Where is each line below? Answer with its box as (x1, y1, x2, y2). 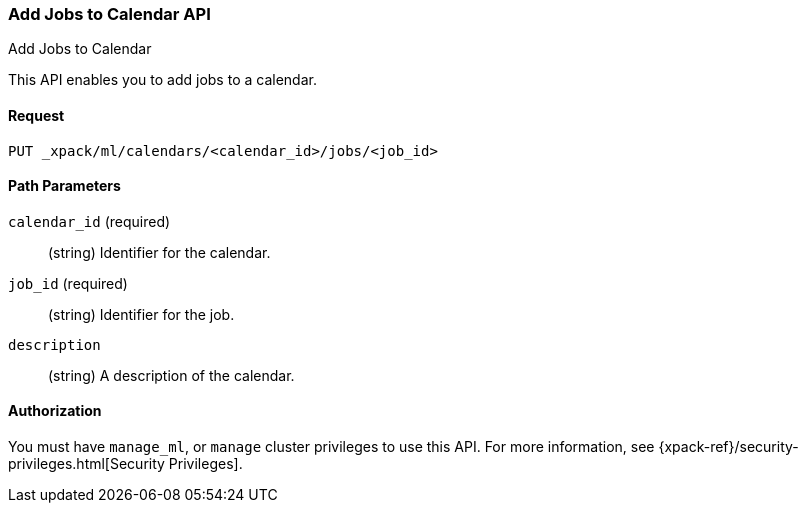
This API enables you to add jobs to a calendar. (8, 71, 317, 89)
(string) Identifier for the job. (48, 305, 235, 323)
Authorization (8, 402, 102, 420)
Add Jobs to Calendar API (8, 4, 211, 24)
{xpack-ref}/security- (658, 438, 799, 456)
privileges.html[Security (8, 455, 165, 473)
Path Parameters (8, 177, 121, 195)
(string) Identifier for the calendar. (48, 243, 271, 261)
